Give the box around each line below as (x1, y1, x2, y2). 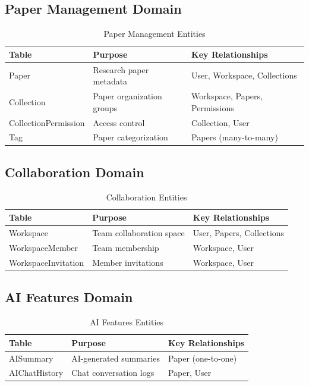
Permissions (191, 101, 234, 114)
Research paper (93, 63, 149, 76)
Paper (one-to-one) (168, 352, 237, 364)
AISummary (9, 352, 53, 364)
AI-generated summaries (71, 352, 160, 364)
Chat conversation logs (71, 366, 154, 379)
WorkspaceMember (9, 241, 78, 253)
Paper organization (93, 90, 162, 102)
